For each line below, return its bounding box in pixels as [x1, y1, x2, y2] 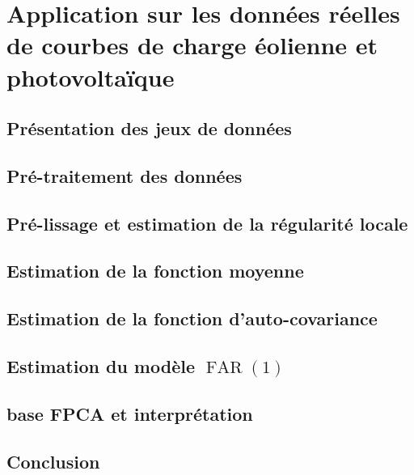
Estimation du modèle [6, 354, 195, 379]
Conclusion [6, 448, 100, 473]
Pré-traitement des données [6, 163, 243, 188]
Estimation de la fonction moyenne [6, 258, 304, 283]
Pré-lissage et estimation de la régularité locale [6, 210, 408, 235]
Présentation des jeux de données [6, 116, 292, 141]
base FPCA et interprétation [6, 401, 253, 426]
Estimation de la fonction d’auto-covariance [6, 306, 378, 331]
